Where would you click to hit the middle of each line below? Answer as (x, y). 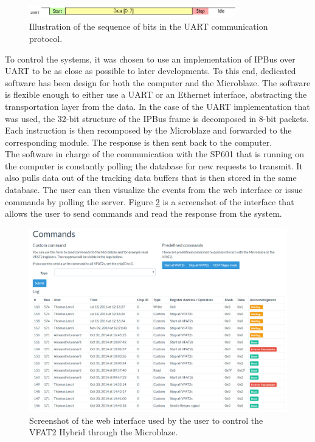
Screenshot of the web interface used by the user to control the (146, 420)
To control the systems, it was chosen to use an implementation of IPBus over (150, 59)
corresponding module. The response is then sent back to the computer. (139, 142)
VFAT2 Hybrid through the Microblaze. (104, 432)
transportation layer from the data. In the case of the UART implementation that (157, 106)
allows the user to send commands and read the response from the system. (144, 213)
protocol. (46, 38)
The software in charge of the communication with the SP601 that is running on (155, 154)
